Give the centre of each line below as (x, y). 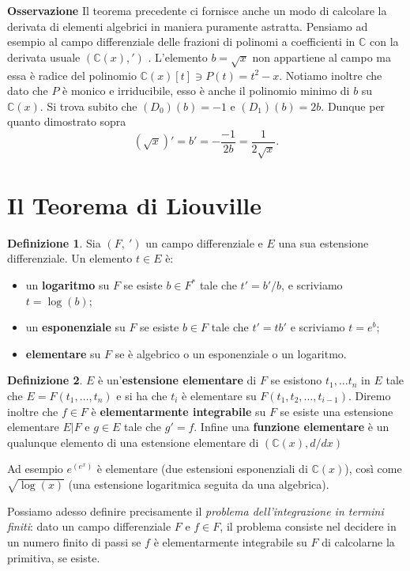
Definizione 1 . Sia (54, 242)
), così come (373, 469)
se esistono (296, 380)
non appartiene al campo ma (322, 57)
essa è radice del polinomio (72, 75)
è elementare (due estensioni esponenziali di (202, 469)
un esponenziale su (75, 327)
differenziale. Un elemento (70, 258)
